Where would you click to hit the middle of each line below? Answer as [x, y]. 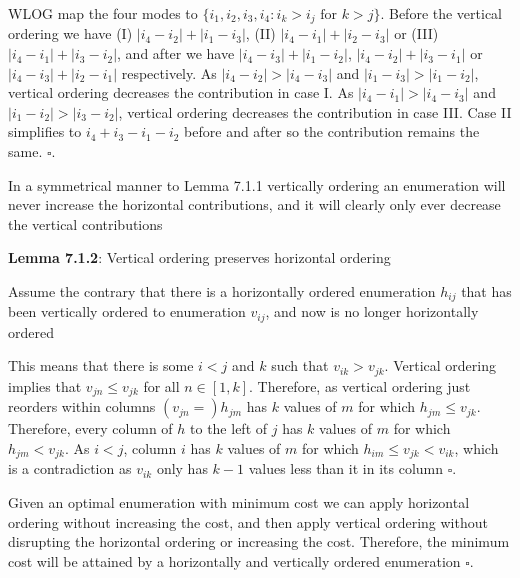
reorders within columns [82, 406]
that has [486, 290]
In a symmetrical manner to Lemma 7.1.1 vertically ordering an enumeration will [257, 184]
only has [182, 468]
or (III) [416, 33]
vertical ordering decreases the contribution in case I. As [181, 92]
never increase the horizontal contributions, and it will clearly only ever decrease [254, 204]
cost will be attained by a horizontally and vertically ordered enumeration [234, 560]
